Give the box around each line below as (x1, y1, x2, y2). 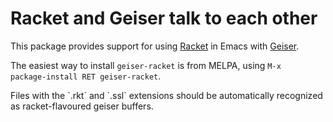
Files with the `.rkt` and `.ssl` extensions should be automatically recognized (10, 89, 323, 101)
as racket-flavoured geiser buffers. (10, 100, 154, 112)
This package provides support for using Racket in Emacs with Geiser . (10, 40, 300, 52)
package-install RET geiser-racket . (10, 70, 162, 82)
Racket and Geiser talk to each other (10, 7, 318, 30)
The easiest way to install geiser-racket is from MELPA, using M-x (10, 59, 282, 71)
